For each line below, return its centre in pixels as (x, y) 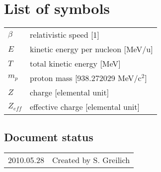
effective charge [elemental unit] (85, 107)
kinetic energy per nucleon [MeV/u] (91, 49)
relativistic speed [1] (65, 35)
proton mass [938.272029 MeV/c (86, 78)
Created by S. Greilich (91, 160)
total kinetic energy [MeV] (75, 64)
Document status (49, 136)
